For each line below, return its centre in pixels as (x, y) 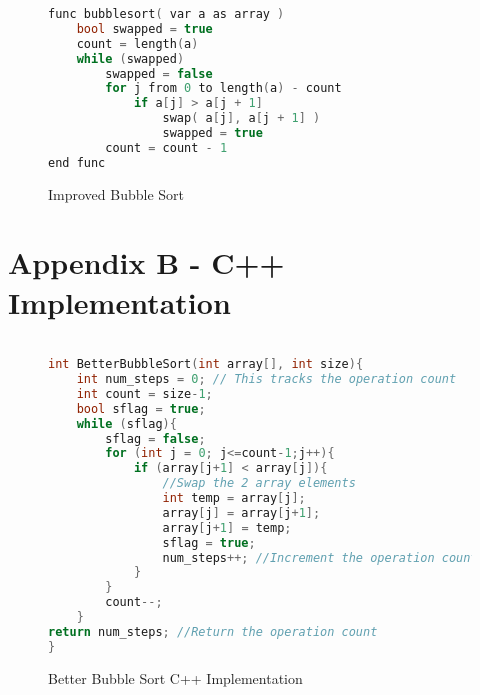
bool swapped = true (144, 28)
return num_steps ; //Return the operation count (213, 631)
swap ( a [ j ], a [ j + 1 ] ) (241, 118)
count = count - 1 (166, 147)
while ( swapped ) (130, 58)
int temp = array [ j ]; (234, 498)
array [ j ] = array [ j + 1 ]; (241, 512)
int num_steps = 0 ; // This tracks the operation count (266, 379)
